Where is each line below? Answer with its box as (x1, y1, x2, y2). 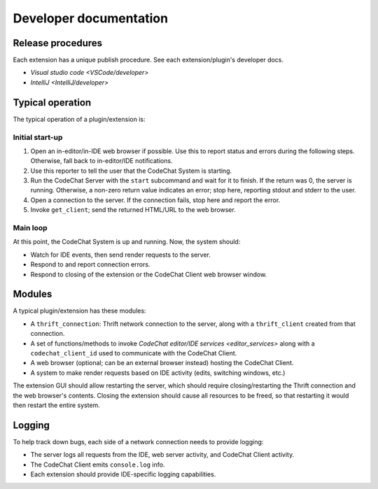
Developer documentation (13, 10, 168, 26)
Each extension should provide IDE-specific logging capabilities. (30, 470, 216, 479)
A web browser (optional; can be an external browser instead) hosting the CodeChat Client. (30, 359, 294, 367)
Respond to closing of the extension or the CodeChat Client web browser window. (30, 270, 267, 278)
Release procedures (13, 37, 103, 49)
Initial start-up (13, 132, 63, 142)
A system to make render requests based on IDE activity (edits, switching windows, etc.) (30, 368, 286, 377)
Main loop (13, 223, 48, 232)
